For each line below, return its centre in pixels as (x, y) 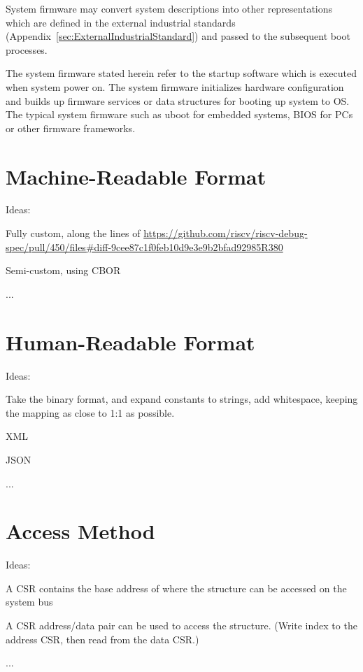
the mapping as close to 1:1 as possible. (90, 412)
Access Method (80, 531)
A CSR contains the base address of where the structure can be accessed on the (176, 588)
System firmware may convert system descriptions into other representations (169, 8)
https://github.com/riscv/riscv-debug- (226, 233)
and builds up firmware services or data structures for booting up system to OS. (178, 100)
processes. (27, 49)
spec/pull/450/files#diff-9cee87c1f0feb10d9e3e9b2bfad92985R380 (144, 246)
